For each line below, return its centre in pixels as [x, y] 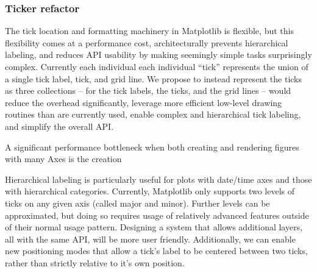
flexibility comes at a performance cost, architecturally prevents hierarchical [147, 42]
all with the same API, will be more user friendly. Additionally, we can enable [150, 239]
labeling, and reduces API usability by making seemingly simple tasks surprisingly [158, 55]
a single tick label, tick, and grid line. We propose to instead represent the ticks [154, 78]
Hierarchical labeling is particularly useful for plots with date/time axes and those [158, 179]
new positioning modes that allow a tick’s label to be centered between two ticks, [156, 251]
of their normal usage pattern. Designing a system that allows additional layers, [154, 227]
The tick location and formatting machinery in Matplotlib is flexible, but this [149, 31]
